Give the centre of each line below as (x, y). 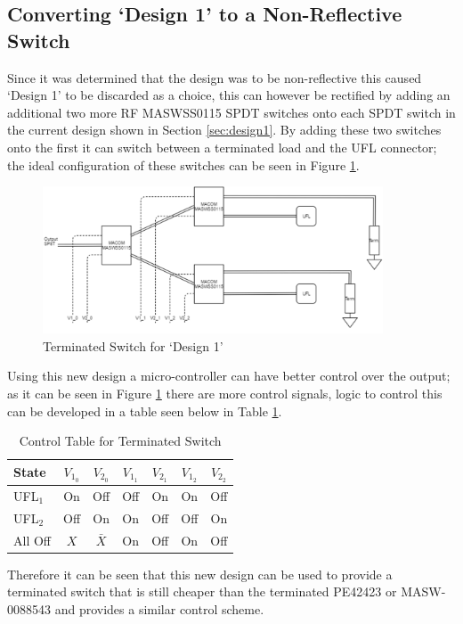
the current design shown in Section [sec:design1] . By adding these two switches (224, 130)
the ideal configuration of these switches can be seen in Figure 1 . (183, 164)
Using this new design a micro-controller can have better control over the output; (229, 376)
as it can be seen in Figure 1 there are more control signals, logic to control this (225, 394)
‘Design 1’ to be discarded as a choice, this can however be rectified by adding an (229, 95)
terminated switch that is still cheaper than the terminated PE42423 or (202, 591)
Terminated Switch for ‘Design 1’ (133, 345)
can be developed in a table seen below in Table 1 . (145, 411)
